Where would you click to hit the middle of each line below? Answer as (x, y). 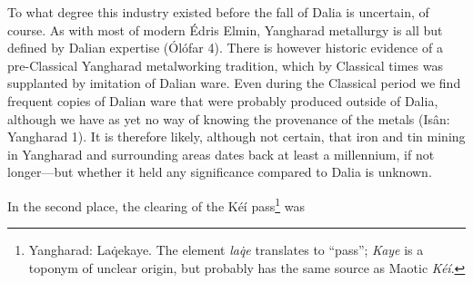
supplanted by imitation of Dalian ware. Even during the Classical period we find (234, 83)
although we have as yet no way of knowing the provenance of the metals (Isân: (229, 118)
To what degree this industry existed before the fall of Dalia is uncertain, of (218, 12)
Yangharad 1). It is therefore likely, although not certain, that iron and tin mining (236, 137)
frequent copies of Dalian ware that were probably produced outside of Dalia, (223, 100)
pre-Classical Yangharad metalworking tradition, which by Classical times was (225, 65)
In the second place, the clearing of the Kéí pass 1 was (156, 204)
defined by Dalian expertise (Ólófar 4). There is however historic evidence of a (225, 48)
